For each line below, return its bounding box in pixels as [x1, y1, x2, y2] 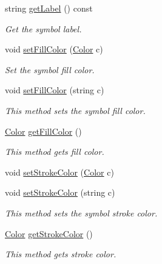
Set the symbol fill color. [5, 63, 95, 76]
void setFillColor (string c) [5, 84, 104, 96]
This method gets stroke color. [5, 248, 116, 260]
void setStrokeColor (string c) [5, 186, 115, 199]
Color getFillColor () [5, 124, 82, 137]
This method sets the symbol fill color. [5, 104, 146, 116]
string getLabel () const [5, 2, 93, 14]
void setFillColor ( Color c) [5, 43, 103, 55]
